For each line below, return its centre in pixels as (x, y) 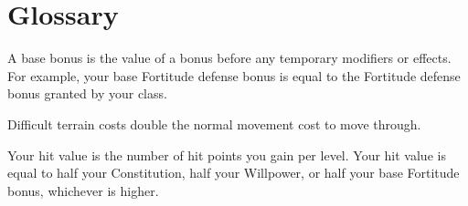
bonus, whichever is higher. (83, 190)
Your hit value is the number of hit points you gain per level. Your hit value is (227, 154)
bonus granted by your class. (87, 93)
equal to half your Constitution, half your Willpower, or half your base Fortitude (234, 173)
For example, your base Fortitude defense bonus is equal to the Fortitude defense (234, 75)
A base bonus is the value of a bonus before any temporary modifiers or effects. (229, 58)
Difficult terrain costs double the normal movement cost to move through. (214, 124)
